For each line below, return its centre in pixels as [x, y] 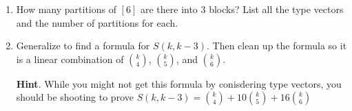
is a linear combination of [70, 59]
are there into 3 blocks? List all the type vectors [242, 9]
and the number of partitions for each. [97, 22]
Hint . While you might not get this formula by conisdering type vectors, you [179, 83]
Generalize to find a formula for [83, 46]
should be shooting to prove [75, 97]
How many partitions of [66, 9]
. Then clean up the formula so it [277, 46]
